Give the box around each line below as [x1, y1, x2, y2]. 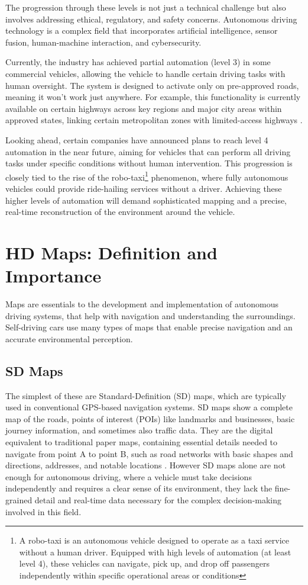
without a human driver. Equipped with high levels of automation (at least [19, 545, 291, 558]
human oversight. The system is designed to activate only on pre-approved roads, [5, 79, 299, 91]
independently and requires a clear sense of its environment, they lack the [5, 482, 273, 494]
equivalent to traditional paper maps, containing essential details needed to [5, 436, 278, 448]
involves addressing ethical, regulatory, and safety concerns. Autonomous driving [5, 12, 297, 25]
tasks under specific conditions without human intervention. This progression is [5, 157, 293, 169]
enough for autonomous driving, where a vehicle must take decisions [5, 470, 252, 483]
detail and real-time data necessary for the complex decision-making [34, 493, 282, 506]
